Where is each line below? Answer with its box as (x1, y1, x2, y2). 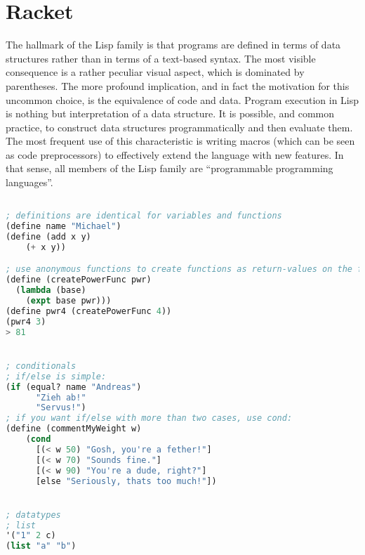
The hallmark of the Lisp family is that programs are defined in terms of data (6, 37, 341, 52)
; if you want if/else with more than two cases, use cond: (6, 413, 293, 424)
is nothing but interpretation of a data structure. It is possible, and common (6, 106, 335, 121)
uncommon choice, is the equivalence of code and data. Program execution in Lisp (6, 92, 359, 107)
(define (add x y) (6, 232, 91, 242)
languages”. (6, 175, 53, 190)
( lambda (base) (15, 285, 86, 296)
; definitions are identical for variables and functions (6, 211, 282, 221)
